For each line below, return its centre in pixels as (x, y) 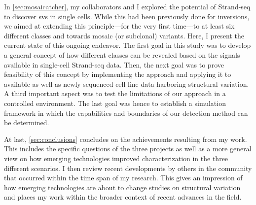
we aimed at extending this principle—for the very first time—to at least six (119, 26)
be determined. (27, 122)
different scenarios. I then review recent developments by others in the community (128, 168)
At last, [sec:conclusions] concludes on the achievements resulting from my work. (126, 139)
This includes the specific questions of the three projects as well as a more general (128, 149)
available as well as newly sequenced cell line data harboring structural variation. (127, 84)
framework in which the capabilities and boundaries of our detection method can (126, 113)
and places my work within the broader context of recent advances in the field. (123, 197)
